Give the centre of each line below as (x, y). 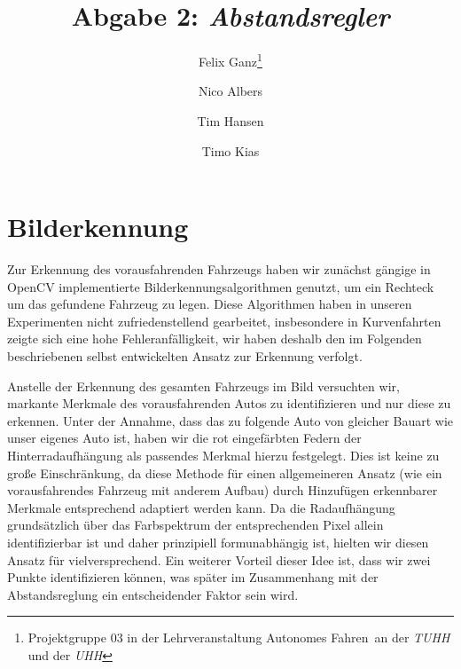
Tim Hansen (230, 120)
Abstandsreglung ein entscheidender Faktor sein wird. (153, 594)
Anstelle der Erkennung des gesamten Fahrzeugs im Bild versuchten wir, (203, 386)
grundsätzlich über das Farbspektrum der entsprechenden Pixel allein (195, 525)
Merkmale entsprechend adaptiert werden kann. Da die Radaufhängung (201, 507)
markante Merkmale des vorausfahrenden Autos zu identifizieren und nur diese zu (229, 403)
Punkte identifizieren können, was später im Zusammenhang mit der (193, 577)
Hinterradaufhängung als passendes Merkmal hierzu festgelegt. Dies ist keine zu (223, 456)
